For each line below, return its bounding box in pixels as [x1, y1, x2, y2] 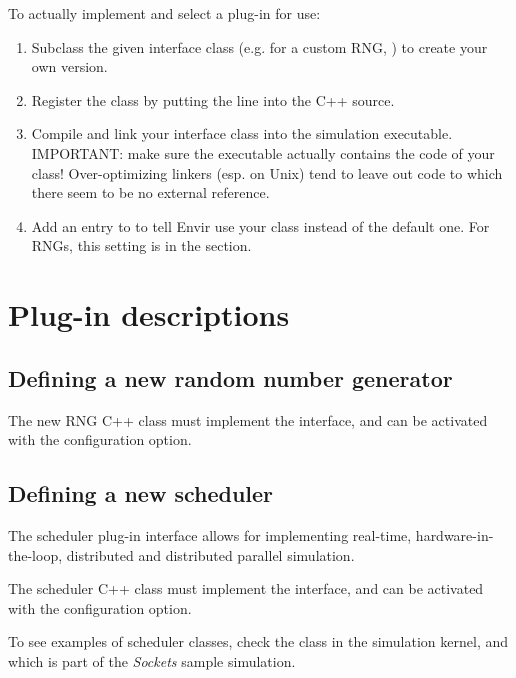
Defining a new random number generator [8, 362, 453, 393]
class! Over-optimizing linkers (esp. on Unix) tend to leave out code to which [31, 162, 503, 183]
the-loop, [8, 544, 63, 565]
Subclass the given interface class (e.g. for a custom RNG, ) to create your [31, 36, 488, 57]
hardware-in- [415, 524, 494, 545]
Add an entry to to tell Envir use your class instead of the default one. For [31, 215, 490, 236]
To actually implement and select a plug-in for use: [8, 3, 321, 23]
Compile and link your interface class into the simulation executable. [31, 123, 453, 144]
